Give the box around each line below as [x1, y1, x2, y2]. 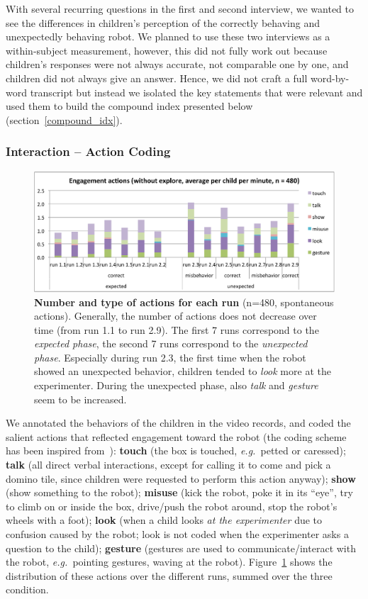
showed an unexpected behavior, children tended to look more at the [34, 364, 331, 379]
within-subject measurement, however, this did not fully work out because [6, 43, 328, 57]
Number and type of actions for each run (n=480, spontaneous [34, 294, 334, 309]
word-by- [310, 70, 350, 85]
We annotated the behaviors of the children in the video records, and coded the [6, 415, 351, 430]
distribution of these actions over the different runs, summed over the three [6, 568, 333, 583]
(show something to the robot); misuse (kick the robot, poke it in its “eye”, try [6, 485, 353, 500]
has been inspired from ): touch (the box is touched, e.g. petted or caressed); [6, 443, 346, 458]
